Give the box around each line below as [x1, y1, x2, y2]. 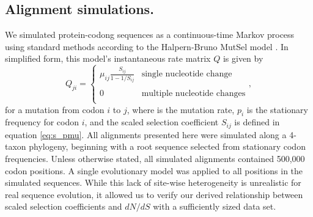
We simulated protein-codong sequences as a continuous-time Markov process [5, 28, 295, 41]
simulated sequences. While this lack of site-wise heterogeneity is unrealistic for [5, 176, 301, 189]
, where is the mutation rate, [127, 103, 235, 116]
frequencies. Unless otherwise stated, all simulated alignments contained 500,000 [5, 152, 305, 164]
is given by [223, 52, 263, 65]
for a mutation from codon [5, 103, 105, 116]
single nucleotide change [141, 70, 232, 79]
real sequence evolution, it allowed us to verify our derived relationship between [5, 188, 303, 200]
